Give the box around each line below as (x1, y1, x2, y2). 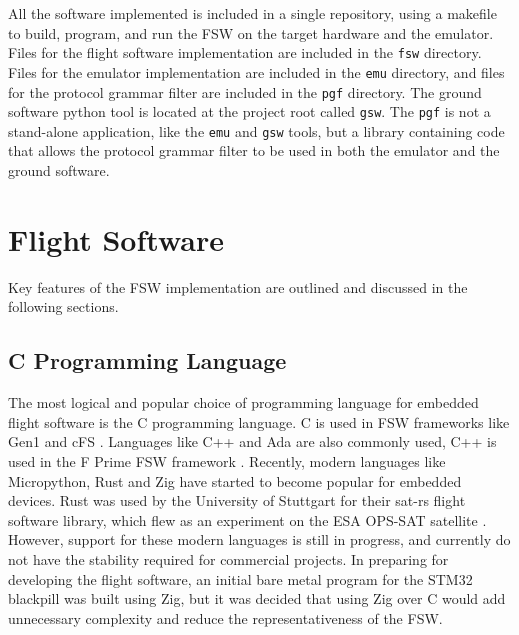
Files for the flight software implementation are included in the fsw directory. (8, 42, 482, 63)
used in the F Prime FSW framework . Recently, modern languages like (8, 450, 446, 471)
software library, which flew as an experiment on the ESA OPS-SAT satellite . (8, 509, 487, 530)
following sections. (8, 296, 119, 317)
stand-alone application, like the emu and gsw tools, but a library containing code (8, 120, 505, 141)
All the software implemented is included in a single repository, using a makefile (8, 3, 497, 23)
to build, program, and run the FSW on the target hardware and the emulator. (8, 22, 494, 43)
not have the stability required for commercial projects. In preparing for (8, 548, 449, 569)
